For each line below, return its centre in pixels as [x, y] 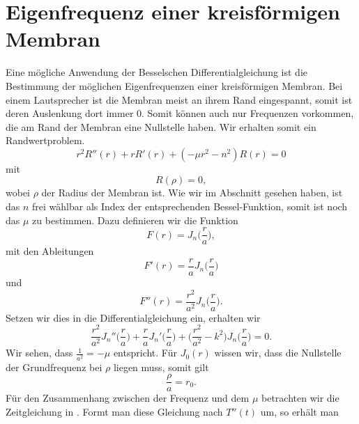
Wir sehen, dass [39, 353]
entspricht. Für [145, 353]
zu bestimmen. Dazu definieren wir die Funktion [135, 220]
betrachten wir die [300, 398]
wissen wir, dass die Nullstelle [278, 353]
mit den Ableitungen [50, 251]
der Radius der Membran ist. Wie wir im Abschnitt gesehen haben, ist [192, 193]
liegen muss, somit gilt [161, 367]
